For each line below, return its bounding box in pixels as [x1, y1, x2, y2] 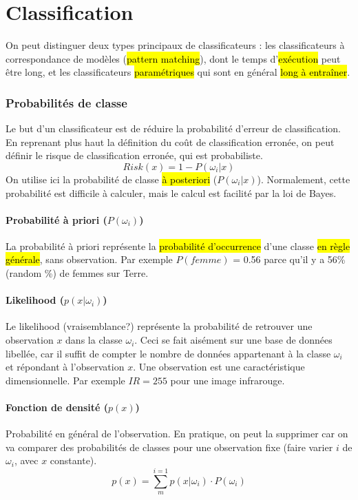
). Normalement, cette [257, 171, 350, 186]
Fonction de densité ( [6, 400, 109, 415]
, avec [14, 453, 39, 468]
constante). [50, 453, 97, 468]
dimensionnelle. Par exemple [6, 373, 125, 387]
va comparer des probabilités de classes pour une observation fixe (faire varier [6, 439, 333, 454]
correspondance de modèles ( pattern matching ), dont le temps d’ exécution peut [6, 51, 341, 65]
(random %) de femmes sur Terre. [6, 266, 149, 280]
